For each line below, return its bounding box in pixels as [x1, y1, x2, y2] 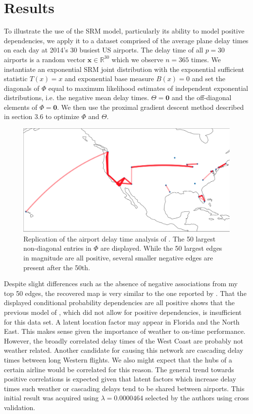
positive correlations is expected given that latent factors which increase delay [4, 374, 236, 384]
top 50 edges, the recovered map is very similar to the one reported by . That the [4, 288, 247, 298]
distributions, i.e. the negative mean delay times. [4, 92, 149, 103]
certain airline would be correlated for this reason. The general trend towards [4, 364, 235, 374]
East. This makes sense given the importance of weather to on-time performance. [4, 326, 246, 336]
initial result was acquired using [4, 393, 99, 403]
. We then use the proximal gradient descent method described [57, 102, 244, 112]
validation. [4, 402, 36, 412]
